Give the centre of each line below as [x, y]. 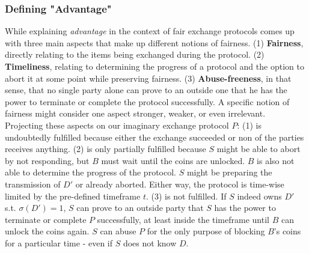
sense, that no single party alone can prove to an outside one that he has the [146, 90]
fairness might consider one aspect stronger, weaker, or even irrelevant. [135, 113]
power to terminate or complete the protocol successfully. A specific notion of [147, 101]
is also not [276, 160]
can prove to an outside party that [140, 208]
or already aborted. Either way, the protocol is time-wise [180, 184]
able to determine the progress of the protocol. [90, 172]
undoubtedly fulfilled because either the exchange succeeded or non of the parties [154, 137]
